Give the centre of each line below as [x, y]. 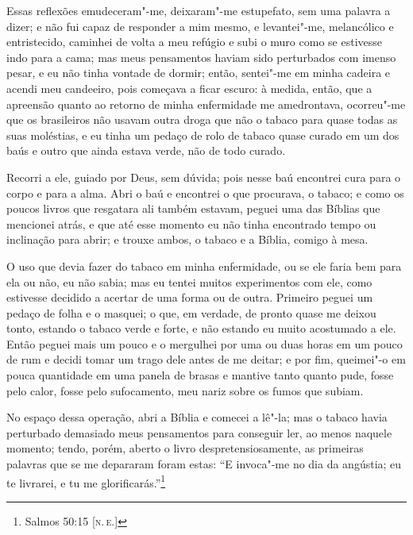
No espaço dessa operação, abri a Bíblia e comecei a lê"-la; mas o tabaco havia [197, 417]
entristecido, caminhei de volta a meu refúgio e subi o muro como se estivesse [194, 42]
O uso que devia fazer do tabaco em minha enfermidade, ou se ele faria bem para [204, 266]
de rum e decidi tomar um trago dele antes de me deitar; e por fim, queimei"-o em [206, 359]
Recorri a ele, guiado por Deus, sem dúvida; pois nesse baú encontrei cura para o [204, 177]
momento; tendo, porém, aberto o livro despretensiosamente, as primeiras [185, 448]
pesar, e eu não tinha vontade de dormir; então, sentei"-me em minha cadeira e [199, 73]
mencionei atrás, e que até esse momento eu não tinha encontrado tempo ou [191, 223]
